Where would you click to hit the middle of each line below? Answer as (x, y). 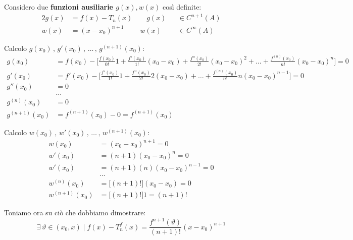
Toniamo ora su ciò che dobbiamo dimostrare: (75, 213)
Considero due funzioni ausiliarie (59, 7)
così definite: (182, 7)
